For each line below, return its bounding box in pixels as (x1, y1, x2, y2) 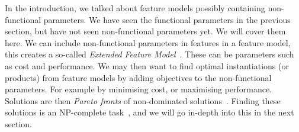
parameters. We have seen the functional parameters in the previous (43, 13, 291, 25)
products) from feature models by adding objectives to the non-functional (5, 71, 272, 83)
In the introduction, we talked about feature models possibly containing (5, 2, 265, 14)
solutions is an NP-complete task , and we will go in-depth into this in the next (5, 106, 294, 118)
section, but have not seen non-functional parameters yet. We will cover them (5, 25, 286, 37)
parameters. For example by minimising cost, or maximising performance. (5, 83, 272, 95)
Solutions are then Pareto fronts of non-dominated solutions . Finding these (5, 94, 281, 107)
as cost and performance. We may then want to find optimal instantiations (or (5, 59, 289, 72)
